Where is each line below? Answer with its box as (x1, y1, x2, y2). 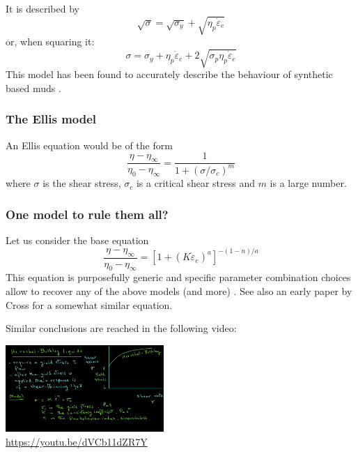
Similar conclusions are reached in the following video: (6, 321, 237, 335)
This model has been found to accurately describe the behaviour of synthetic (6, 67, 333, 82)
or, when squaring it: (6, 34, 95, 49)
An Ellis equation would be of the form (6, 137, 173, 152)
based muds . (6, 80, 61, 95)
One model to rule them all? (6, 205, 169, 222)
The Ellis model (6, 110, 97, 128)
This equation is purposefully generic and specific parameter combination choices (6, 270, 351, 285)
